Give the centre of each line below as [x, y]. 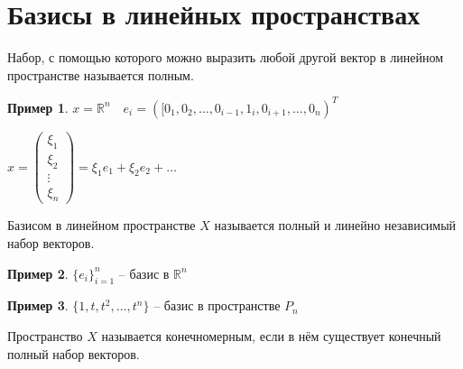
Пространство [45, 335]
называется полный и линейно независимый [335, 225]
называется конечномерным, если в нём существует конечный [271, 335]
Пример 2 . [38, 273]
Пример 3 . [38, 305]
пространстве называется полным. [101, 74]
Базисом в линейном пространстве [102, 225]
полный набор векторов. [74, 353]
